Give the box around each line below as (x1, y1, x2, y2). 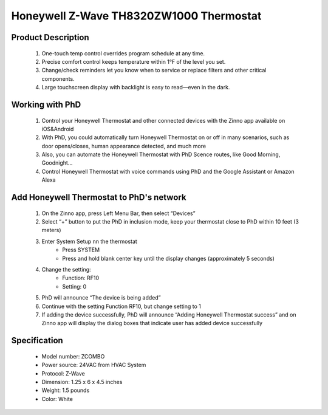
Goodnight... (41, 159, 73, 166)
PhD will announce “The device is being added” (41, 294, 161, 301)
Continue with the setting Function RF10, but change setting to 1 (41, 303, 202, 310)
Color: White (41, 395, 73, 402)
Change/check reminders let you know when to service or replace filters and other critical (41, 67, 267, 74)
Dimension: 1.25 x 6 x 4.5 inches (41, 378, 123, 385)
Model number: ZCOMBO (41, 352, 105, 360)
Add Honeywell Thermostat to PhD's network (11, 192, 186, 203)
